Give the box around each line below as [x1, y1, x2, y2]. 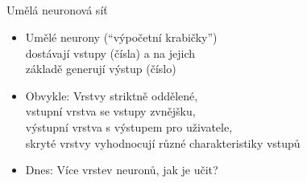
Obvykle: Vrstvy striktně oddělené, [25, 87, 198, 104]
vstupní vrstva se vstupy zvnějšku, [25, 103, 196, 120]
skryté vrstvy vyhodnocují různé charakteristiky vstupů [25, 134, 301, 151]
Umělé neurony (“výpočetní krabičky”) [25, 28, 218, 45]
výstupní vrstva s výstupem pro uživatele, [25, 118, 233, 135]
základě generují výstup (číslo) [25, 60, 176, 77]
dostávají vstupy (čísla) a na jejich [25, 44, 196, 61]
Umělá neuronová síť [6, 2, 108, 18]
